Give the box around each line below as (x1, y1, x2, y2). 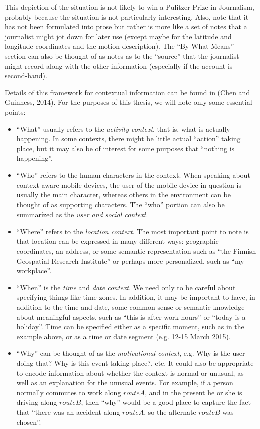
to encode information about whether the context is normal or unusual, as (16, 367, 244, 378)
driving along (16, 397, 57, 407)
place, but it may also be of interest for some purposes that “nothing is (16, 143, 235, 153)
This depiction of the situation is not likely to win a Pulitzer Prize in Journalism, (5, 2, 254, 12)
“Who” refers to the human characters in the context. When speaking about (16, 169, 250, 180)
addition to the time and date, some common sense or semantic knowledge (16, 302, 245, 312)
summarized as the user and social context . (16, 209, 148, 220)
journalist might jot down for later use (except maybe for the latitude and (5, 31, 232, 41)
